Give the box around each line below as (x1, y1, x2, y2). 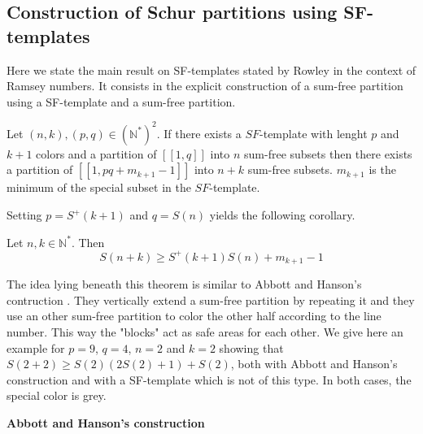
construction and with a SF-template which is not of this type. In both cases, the (7, 371, 412, 388)
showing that (219, 339, 284, 356)
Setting (7, 206, 42, 224)
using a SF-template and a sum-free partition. (7, 93, 236, 110)
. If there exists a (156, 124, 242, 141)
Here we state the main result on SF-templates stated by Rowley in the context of (7, 61, 416, 78)
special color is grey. (7, 387, 107, 404)
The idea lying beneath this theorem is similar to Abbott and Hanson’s (7, 276, 362, 293)
